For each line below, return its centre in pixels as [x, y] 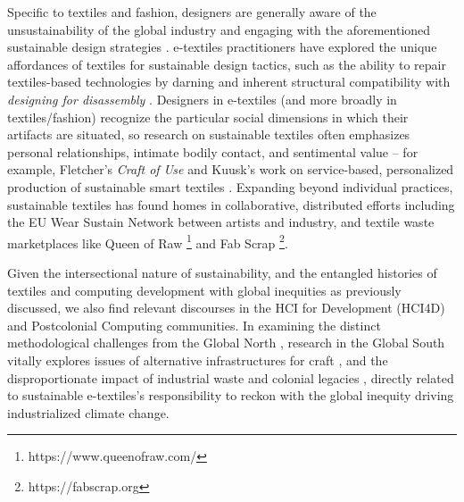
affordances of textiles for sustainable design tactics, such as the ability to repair [227, 64]
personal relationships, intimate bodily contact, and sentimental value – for [213, 151]
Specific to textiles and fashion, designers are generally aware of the [192, 12]
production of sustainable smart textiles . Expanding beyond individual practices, [230, 186]
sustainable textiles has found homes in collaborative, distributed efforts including [231, 204]
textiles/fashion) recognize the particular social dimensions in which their [208, 117]
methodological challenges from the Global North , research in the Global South [226, 343]
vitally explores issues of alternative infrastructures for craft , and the [198, 360]
